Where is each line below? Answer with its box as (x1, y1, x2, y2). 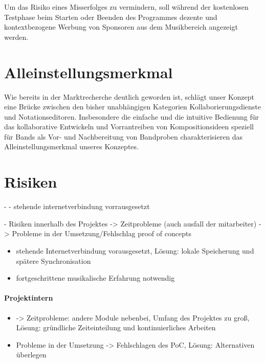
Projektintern (4, 292, 53, 303)
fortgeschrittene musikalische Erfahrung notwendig (16, 273, 175, 283)
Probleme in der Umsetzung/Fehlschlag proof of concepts (12, 228, 191, 239)
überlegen (16, 349, 47, 360)
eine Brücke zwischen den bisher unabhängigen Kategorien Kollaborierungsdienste (4, 101, 261, 112)
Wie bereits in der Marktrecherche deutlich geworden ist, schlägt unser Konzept (4, 91, 255, 102)
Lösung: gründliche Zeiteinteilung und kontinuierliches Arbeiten (16, 322, 216, 333)
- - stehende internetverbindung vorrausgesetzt (4, 201, 150, 212)
